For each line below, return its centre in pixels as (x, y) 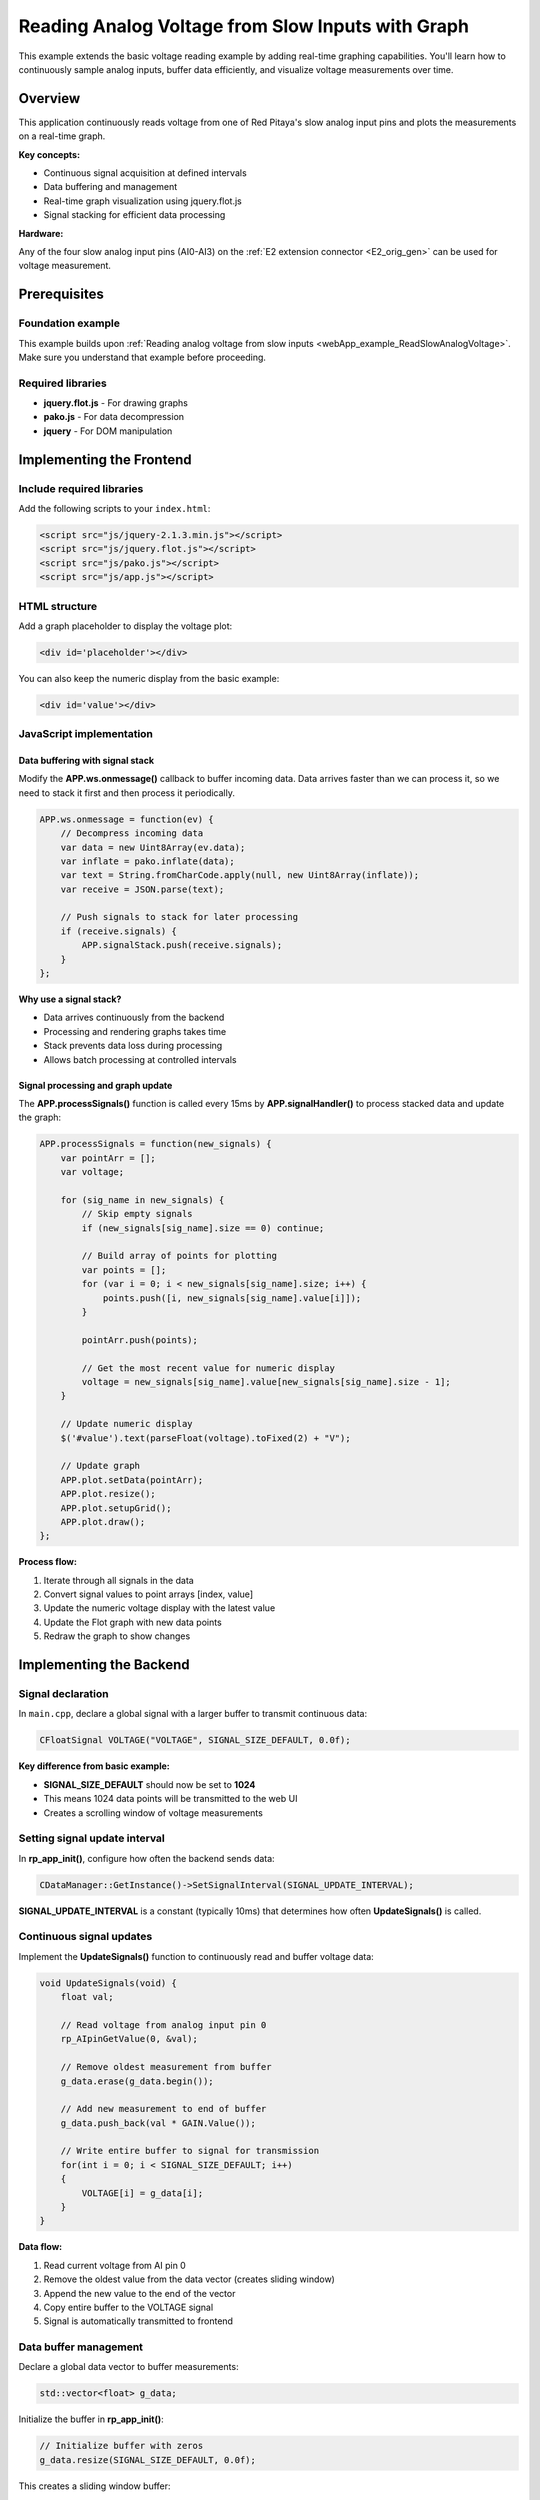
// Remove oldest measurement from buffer (166, 2067)
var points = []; (124, 1269)
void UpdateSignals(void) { (108, 1983)
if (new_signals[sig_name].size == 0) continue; (203, 1228)
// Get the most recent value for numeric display (208, 1368)
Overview (49, 98)
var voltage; (92, 1172)
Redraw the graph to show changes (117, 1636)
